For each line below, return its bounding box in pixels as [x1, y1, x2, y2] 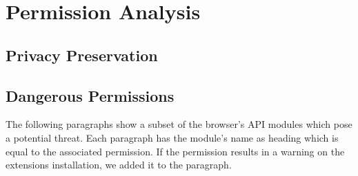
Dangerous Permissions [6, 85, 175, 106]
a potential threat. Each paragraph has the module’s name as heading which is [6, 130, 339, 144]
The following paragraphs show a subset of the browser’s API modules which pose [6, 117, 352, 131]
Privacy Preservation [6, 44, 158, 65]
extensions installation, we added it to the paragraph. [6, 157, 232, 172]
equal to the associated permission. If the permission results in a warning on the [6, 144, 345, 158]
